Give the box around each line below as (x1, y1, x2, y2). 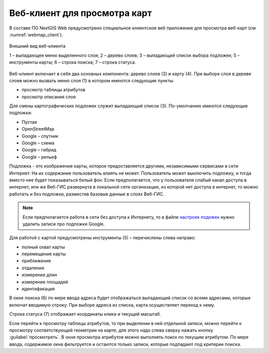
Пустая (21, 119, 37, 125)
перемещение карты (21, 251, 66, 257)
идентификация (21, 286, 55, 292)
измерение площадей (21, 279, 68, 285)
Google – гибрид (21, 147, 57, 153)
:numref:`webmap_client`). (9, 31, 63, 37)
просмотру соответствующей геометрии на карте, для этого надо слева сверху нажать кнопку (9, 327, 214, 333)
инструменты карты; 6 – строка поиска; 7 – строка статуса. (9, 59, 136, 65)
